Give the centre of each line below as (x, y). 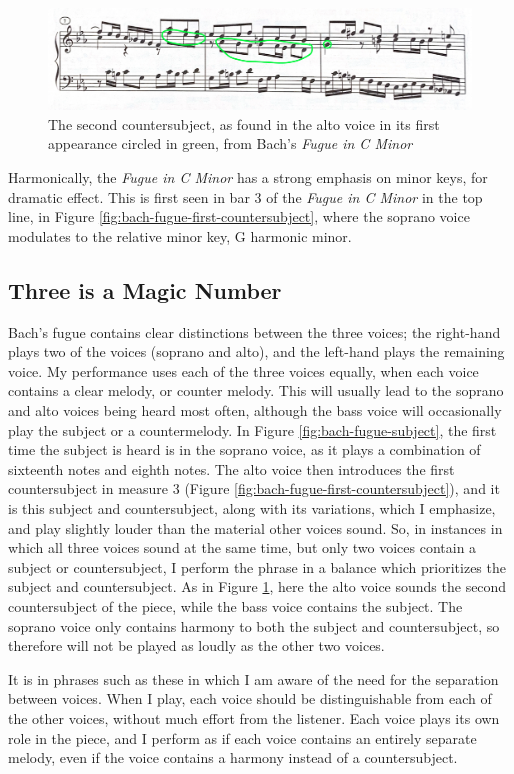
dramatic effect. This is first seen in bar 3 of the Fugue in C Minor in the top (245, 196)
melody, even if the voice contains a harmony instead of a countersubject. (233, 757)
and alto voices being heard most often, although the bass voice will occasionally (255, 410)
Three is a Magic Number (145, 289)
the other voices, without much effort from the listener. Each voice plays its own (254, 717)
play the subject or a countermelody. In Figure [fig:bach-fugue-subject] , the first (252, 429)
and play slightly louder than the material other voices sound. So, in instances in (255, 527)
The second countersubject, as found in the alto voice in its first (244, 123)
